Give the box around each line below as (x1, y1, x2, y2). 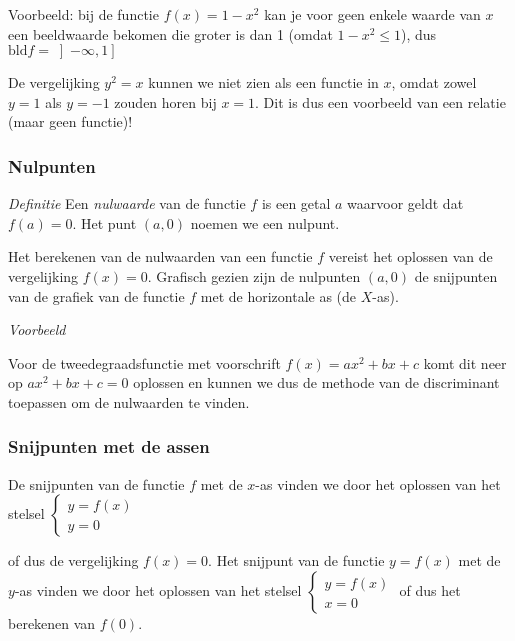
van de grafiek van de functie (8, 285, 185, 306)
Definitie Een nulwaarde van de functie (8, 193, 246, 214)
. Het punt (72, 212, 137, 233)
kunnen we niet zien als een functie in (148, 72, 379, 93)
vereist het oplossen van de (328, 246, 493, 267)
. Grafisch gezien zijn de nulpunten (147, 265, 361, 286)
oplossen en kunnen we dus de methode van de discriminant (133, 372, 500, 393)
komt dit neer (423, 352, 507, 373)
